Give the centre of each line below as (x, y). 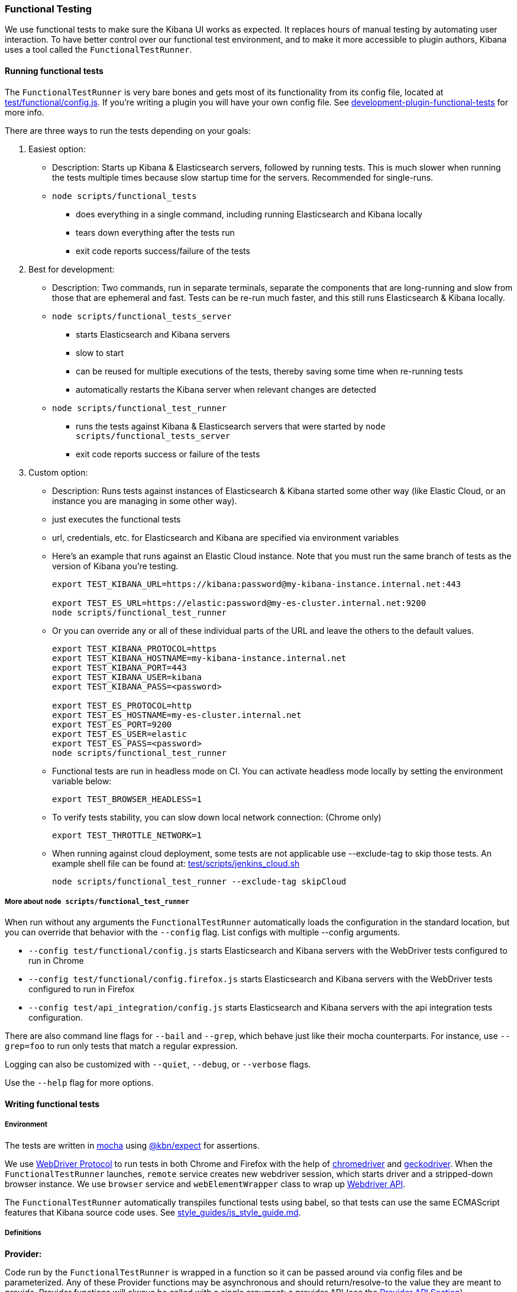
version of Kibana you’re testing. (115, 566)
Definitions (23, 1233)
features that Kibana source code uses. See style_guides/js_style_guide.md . (153, 1212)
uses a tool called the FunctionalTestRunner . (98, 50)
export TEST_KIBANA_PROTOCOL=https (135, 648)
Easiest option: (57, 149)
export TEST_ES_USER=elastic (119, 734)
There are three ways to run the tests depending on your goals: (128, 130)
